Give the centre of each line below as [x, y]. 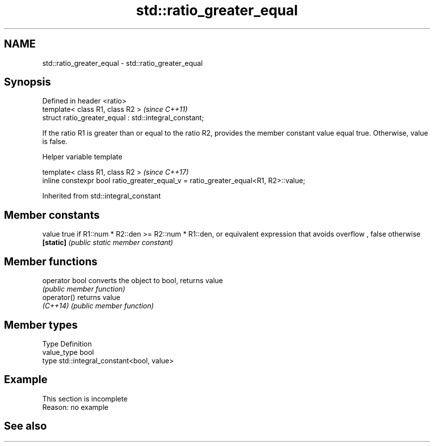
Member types [41, 325]
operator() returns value [81, 297]
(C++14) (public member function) [98, 306]
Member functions [51, 261]
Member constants [52, 215]
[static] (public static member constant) [108, 243]
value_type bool [68, 352]
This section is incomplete [85, 398]
